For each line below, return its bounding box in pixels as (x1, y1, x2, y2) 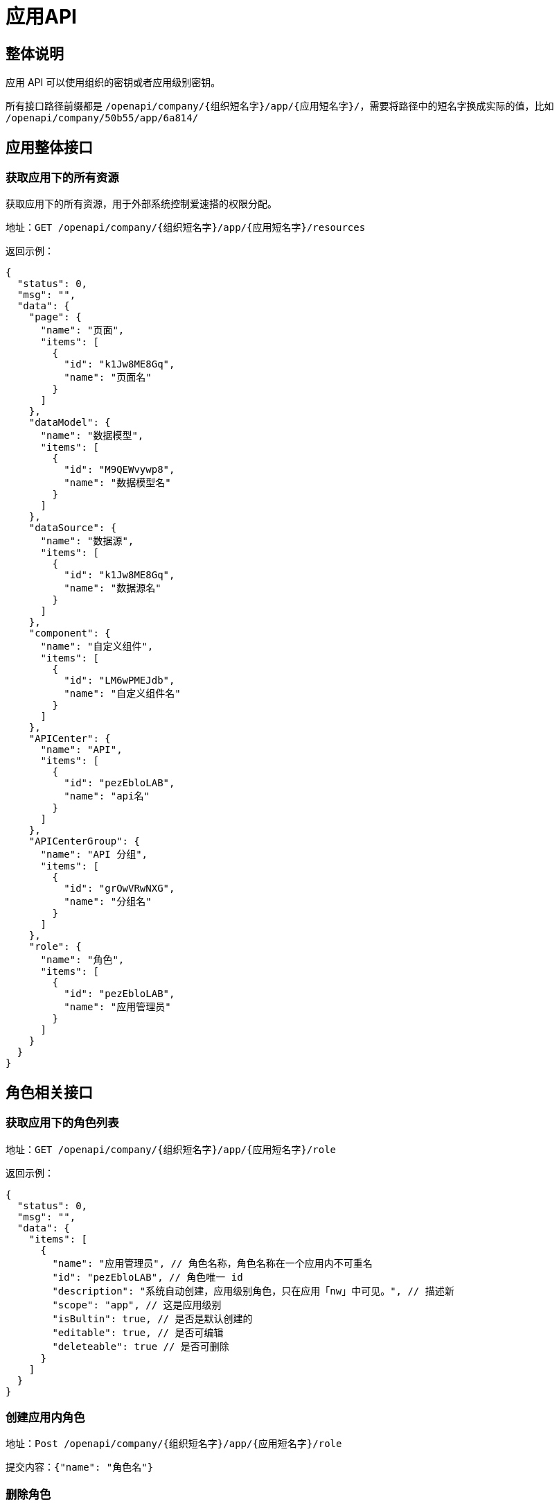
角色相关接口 (6, 1083, 93, 1101)
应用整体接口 (6, 138, 93, 156)
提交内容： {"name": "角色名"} (6, 1461, 154, 1473)
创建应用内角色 (6, 1410, 85, 1424)
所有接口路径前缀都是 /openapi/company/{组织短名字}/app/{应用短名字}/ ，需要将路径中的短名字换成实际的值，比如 (6, 100, 554, 112)
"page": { (28, 311, 82, 323)
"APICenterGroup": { (28, 836, 140, 847)
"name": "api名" (64, 790, 150, 802)
